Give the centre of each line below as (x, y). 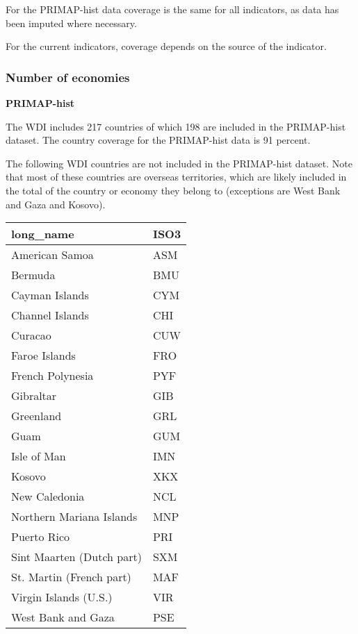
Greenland (36, 416)
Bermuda (33, 275)
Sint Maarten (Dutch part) (76, 557)
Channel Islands (50, 315)
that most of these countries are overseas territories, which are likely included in (176, 177)
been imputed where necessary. (71, 23)
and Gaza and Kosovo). (56, 204)
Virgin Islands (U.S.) (62, 597)
